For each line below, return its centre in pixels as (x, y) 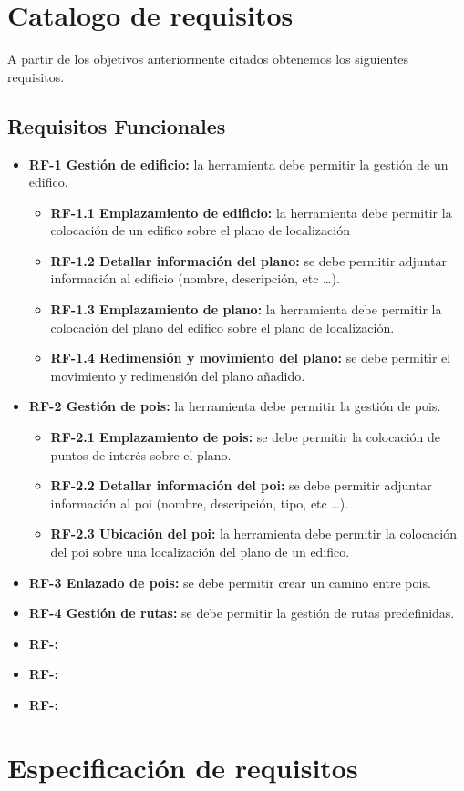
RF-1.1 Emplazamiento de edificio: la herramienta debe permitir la (251, 212)
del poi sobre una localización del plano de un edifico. (200, 552)
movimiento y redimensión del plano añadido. (178, 375)
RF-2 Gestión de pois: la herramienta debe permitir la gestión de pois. (235, 406)
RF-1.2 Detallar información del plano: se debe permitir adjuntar (248, 260)
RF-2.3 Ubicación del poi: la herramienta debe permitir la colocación (253, 534)
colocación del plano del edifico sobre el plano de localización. (222, 327)
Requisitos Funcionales (117, 125)
